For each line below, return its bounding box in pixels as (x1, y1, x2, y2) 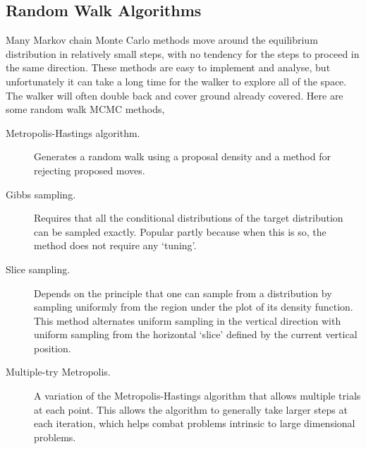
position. (34, 340, 71, 355)
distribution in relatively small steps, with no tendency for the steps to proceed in (6, 46, 360, 61)
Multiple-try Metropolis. (6, 364, 111, 379)
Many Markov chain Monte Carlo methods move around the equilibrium (6, 32, 318, 47)
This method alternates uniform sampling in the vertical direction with (34, 313, 341, 328)
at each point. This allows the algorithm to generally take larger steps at (34, 402, 348, 417)
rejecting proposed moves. (34, 162, 145, 177)
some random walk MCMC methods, (6, 102, 165, 116)
